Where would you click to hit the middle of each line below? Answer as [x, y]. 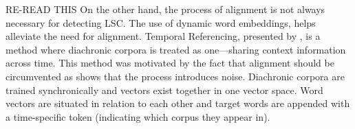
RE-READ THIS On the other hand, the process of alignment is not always [165, 9]
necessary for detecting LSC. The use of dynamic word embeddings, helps [161, 22]
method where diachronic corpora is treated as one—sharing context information [176, 49]
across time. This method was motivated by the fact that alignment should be [170, 63]
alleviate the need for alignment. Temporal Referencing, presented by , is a [163, 36]
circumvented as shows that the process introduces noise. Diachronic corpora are [175, 76]
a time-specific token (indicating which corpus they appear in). [138, 116]
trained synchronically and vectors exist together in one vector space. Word [164, 90]
